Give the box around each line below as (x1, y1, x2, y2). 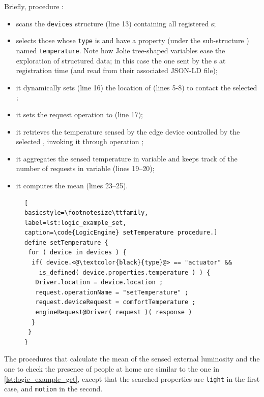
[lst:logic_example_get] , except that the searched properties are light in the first (4, 373, 260, 384)
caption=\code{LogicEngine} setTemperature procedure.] (24, 229, 218, 237)
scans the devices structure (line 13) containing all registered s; (16, 18, 216, 28)
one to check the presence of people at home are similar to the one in (4, 363, 219, 374)
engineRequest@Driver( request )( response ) (35, 309, 192, 316)
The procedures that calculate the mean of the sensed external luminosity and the (4, 353, 260, 364)
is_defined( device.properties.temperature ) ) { (39, 269, 211, 276)
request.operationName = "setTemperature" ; (35, 288, 189, 296)
